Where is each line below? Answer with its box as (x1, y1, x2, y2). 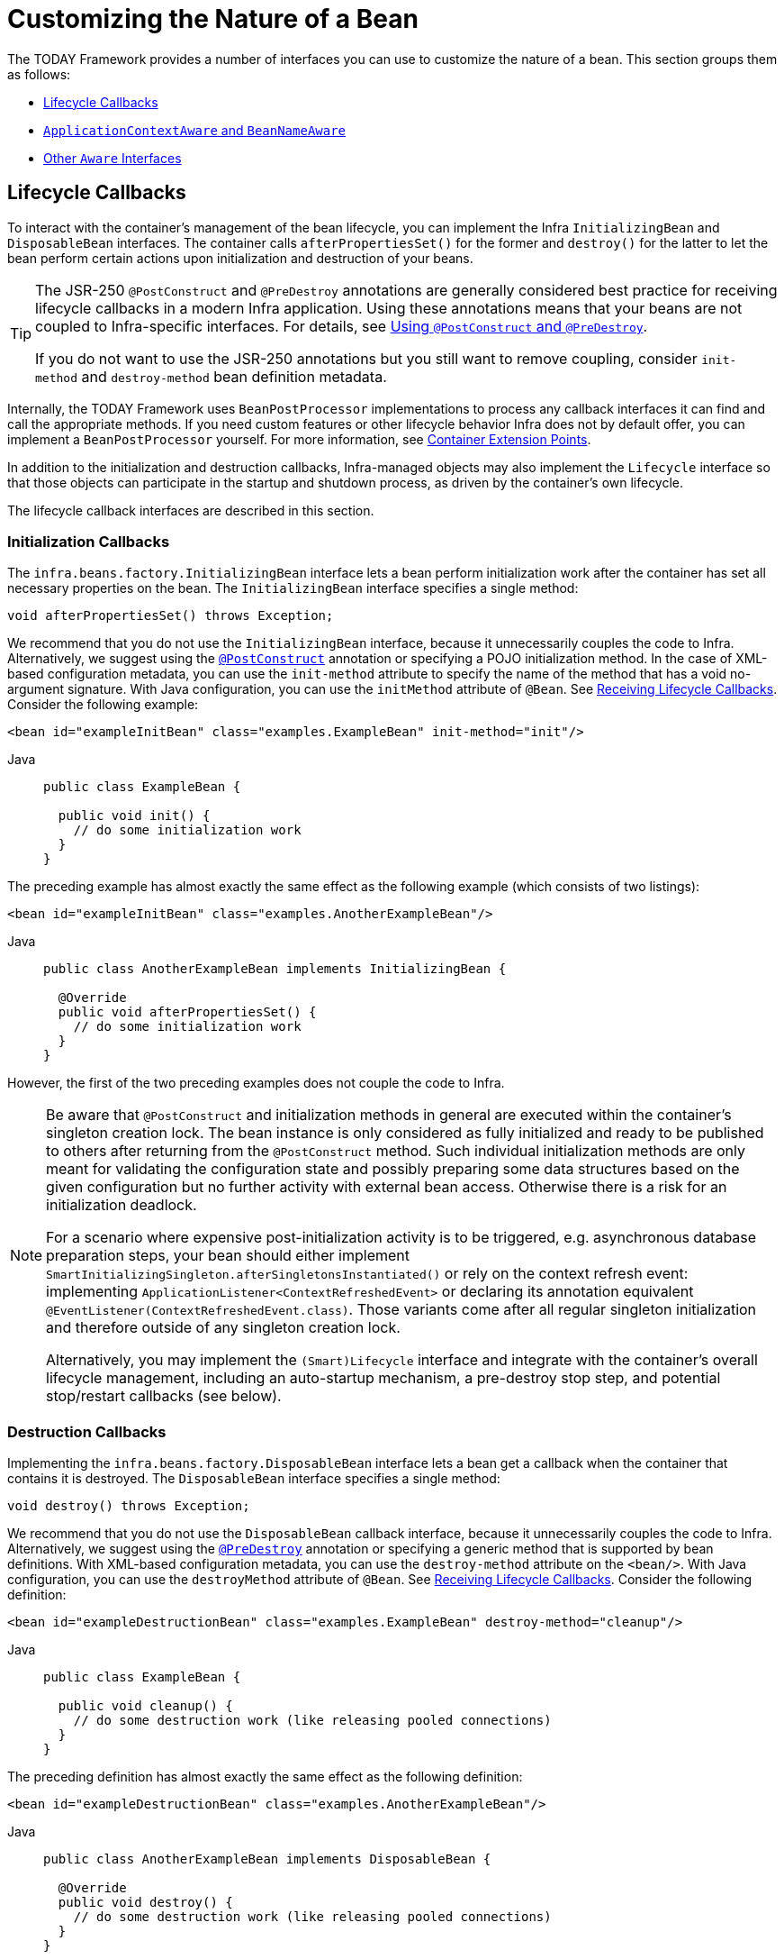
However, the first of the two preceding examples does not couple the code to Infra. (7, 1075, 505, 1091)
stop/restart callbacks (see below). (46, 1387, 282, 1406)
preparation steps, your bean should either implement (46, 1246, 410, 1265)
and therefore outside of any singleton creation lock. (46, 1318, 401, 1337)
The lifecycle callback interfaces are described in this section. (7, 502, 374, 518)
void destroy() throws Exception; (7, 1499, 250, 1514)
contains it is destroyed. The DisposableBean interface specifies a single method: (7, 1471, 500, 1487)
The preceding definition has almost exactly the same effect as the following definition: (7, 1769, 523, 1785)
